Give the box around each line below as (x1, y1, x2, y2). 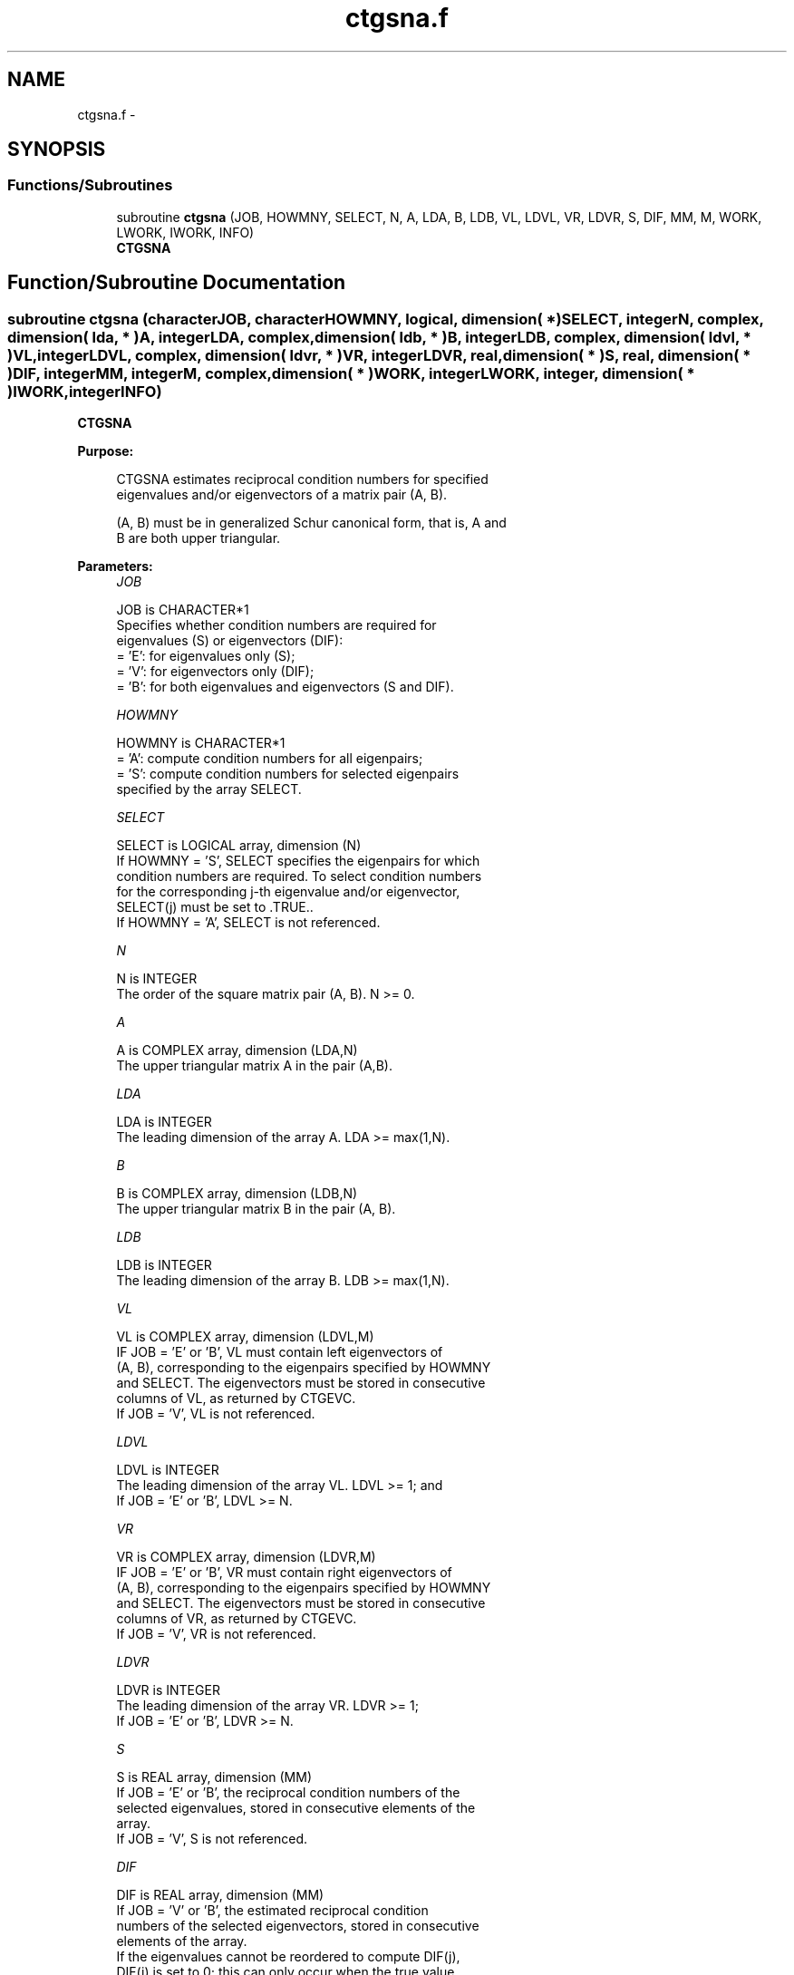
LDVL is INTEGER (116, 1462, 219, 1478)
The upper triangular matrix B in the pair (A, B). (116, 1201, 396, 1217)
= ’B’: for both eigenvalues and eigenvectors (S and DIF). (116, 679, 454, 695)
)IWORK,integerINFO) (7, 382, 162, 401)
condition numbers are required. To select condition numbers (116, 868, 482, 885)
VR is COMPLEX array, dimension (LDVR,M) (116, 1549, 376, 1565)
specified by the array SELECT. (116, 781, 302, 798)
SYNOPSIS (7, 138, 106, 161)
